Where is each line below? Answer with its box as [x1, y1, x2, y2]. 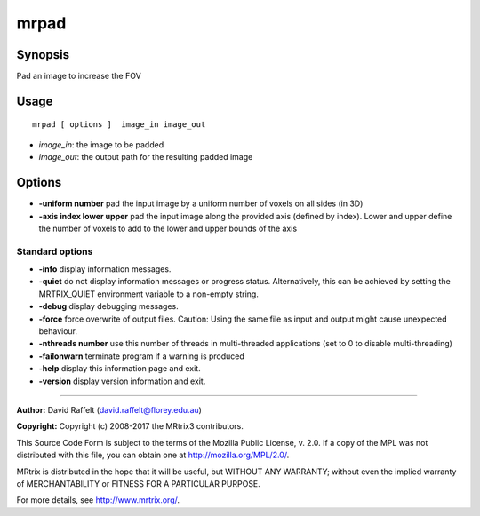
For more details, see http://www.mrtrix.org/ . [16, 495, 180, 505]
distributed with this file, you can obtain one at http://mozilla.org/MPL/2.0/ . [16, 449, 290, 461]
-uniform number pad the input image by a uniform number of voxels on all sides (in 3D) [38, 198, 364, 209]
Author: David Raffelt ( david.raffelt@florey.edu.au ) [16, 404, 202, 415]
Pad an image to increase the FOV [16, 71, 141, 82]
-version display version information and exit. [38, 376, 206, 386]
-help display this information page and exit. [38, 363, 201, 374]
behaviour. [38, 326, 78, 337]
